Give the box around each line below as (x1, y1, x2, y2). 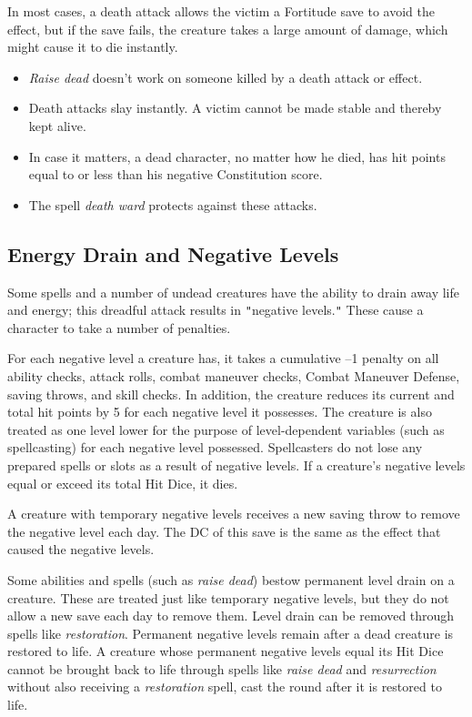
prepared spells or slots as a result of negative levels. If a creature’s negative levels (7, 455, 466, 474)
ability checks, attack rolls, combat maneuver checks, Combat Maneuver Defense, (7, 366, 460, 385)
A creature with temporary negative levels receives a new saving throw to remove (7, 504, 460, 523)
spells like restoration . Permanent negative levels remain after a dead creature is (7, 623, 454, 642)
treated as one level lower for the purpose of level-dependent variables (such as (7, 419, 445, 439)
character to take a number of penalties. (7, 318, 231, 337)
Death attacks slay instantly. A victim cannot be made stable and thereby (28, 98, 442, 117)
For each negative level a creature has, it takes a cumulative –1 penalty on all (7, 348, 439, 368)
